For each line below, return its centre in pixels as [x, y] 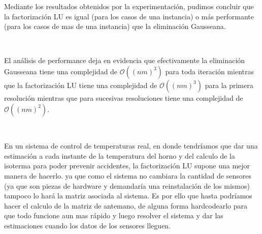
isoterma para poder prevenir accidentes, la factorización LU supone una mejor [127, 166]
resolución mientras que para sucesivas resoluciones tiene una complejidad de [124, 97]
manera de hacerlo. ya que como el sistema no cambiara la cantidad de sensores [128, 175]
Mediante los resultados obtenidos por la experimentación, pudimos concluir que [129, 6]
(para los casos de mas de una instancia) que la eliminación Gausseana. [115, 26]
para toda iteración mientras [209, 71]
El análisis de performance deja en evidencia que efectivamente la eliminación [125, 60]
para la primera [229, 85]
